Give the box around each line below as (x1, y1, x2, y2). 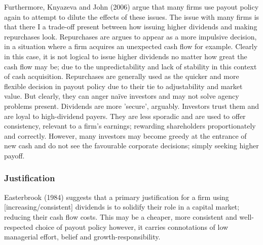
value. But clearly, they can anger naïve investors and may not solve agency (4, 91, 239, 101)
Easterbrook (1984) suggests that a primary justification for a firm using (4, 191, 229, 202)
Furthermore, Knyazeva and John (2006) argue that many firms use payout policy (4, 2, 259, 12)
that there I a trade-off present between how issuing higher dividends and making (4, 21, 257, 32)
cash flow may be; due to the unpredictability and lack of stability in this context (4, 61, 257, 71)
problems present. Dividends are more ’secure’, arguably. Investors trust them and (4, 100, 259, 111)
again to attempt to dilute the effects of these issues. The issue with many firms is (4, 11, 259, 22)
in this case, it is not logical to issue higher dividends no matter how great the (4, 51, 247, 61)
